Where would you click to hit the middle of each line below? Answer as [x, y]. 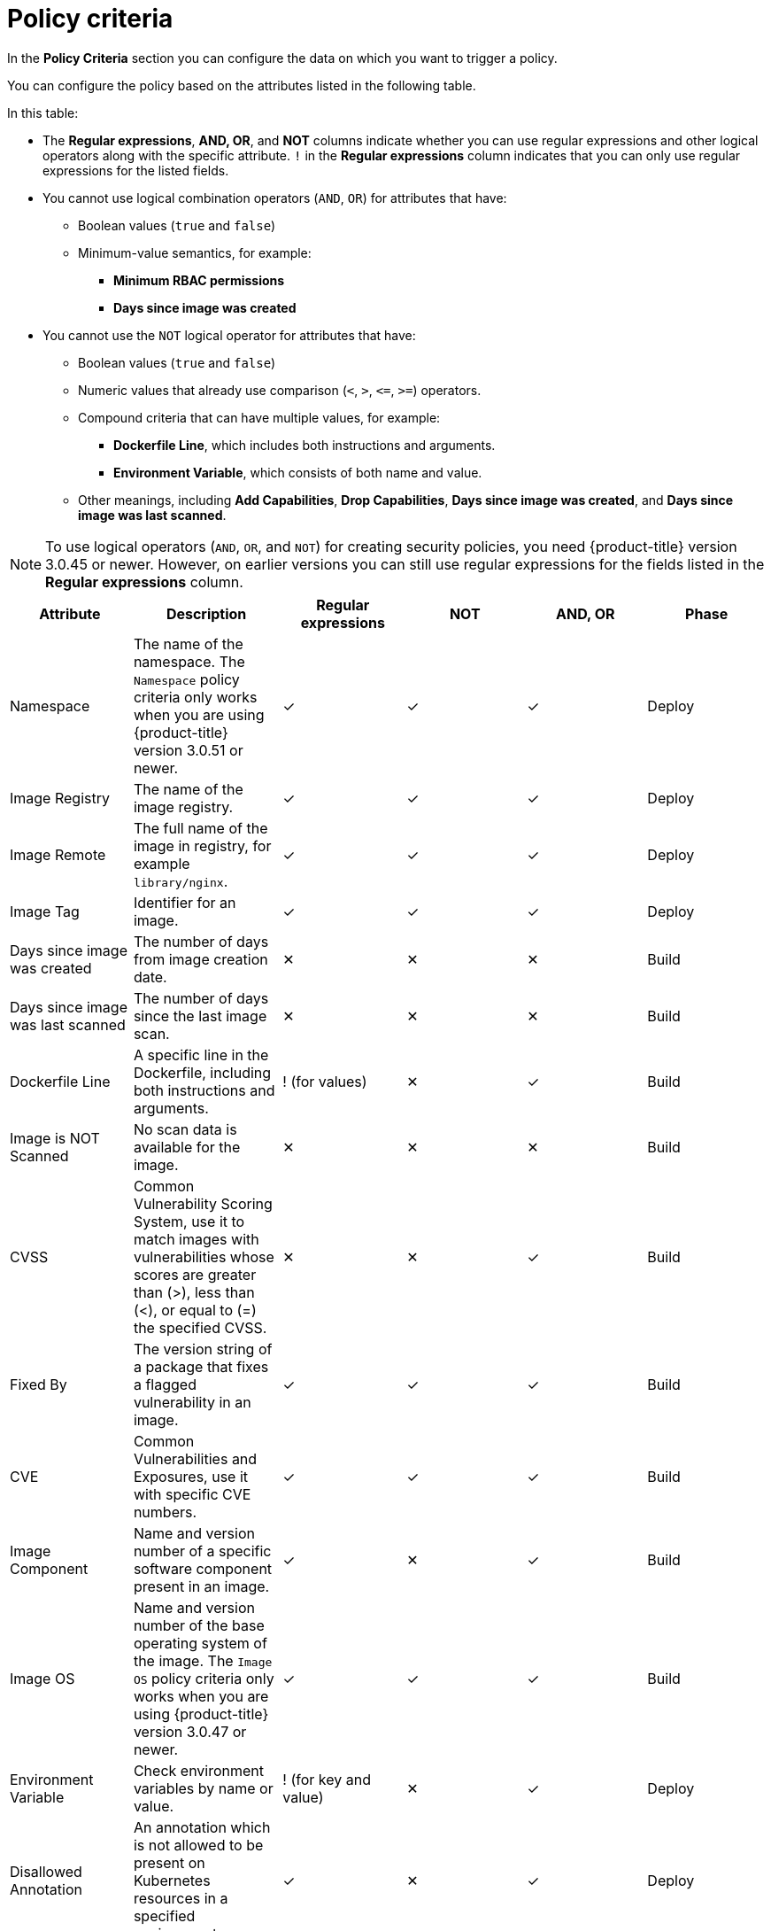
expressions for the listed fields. [136, 170]
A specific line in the [201, 1055]
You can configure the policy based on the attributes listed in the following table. [242, 85]
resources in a [181, 1898]
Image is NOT [55, 1138]
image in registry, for [202, 845]
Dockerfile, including [202, 1072]
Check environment [199, 1770]
